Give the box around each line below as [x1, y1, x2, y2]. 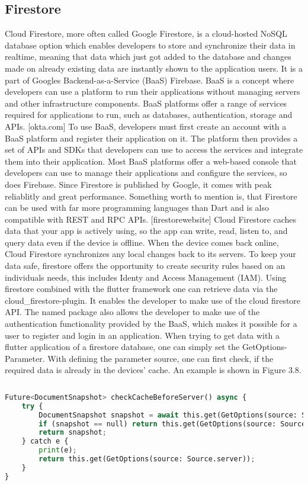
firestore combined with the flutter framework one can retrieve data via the [5, 282, 278, 295]
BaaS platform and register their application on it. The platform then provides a [5, 131, 298, 144]
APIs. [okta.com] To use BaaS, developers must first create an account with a [5, 120, 287, 132]
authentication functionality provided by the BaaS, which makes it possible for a [5, 317, 297, 330]
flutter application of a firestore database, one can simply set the [5, 341, 240, 353]
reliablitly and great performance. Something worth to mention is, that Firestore [5, 189, 297, 202]
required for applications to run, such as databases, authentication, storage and [5, 108, 293, 121]
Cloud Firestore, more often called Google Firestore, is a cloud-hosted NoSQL [5, 27, 287, 40]
